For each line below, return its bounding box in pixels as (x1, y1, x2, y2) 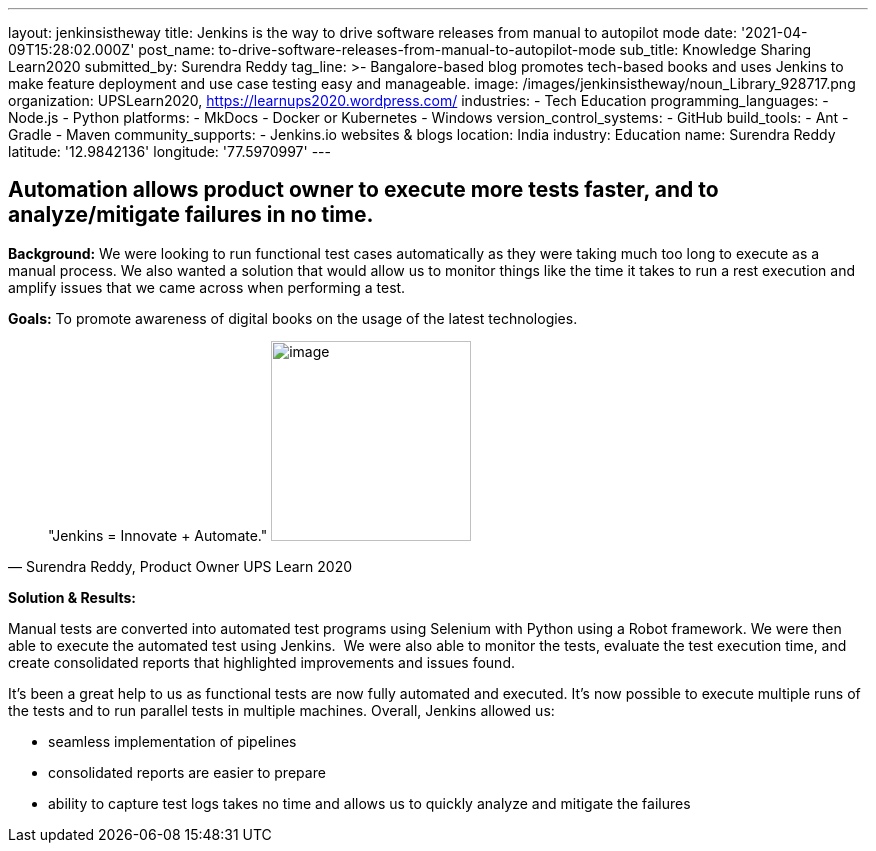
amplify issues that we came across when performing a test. (8, 278, 406, 296)
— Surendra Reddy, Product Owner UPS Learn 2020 (8, 557, 353, 575)
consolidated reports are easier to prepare (48, 763, 326, 781)
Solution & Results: (8, 588, 136, 606)
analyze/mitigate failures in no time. (8, 202, 374, 228)
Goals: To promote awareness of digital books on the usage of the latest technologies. (8, 309, 578, 327)
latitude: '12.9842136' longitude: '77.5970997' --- (8, 143, 331, 160)
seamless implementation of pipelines (48, 732, 297, 750)
